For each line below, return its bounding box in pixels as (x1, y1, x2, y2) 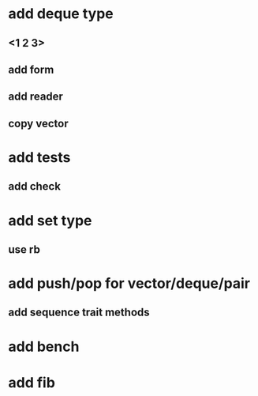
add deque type (8, 5, 114, 23)
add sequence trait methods (8, 306, 150, 319)
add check (8, 179, 62, 194)
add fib (8, 373, 55, 391)
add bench (8, 338, 80, 356)
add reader (8, 90, 63, 104)
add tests (8, 148, 71, 166)
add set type (8, 211, 92, 229)
